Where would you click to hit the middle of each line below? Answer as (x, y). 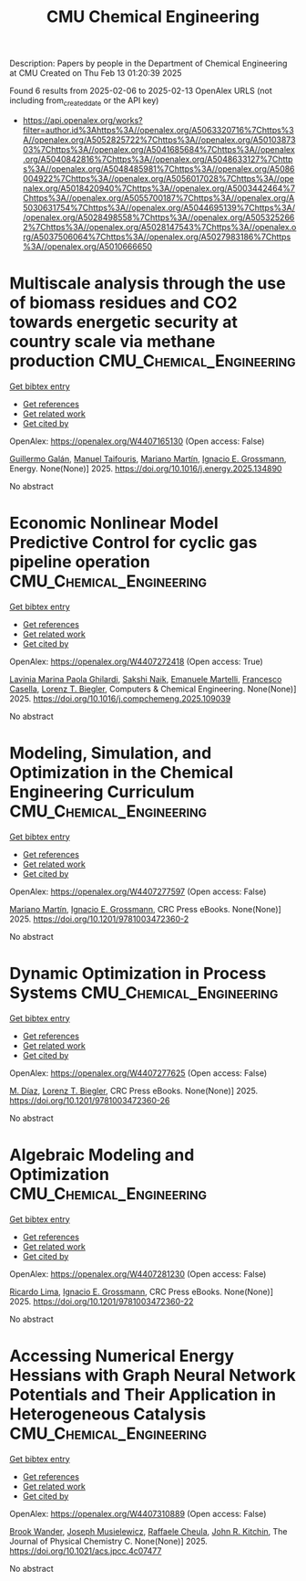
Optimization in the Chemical (122, 773)
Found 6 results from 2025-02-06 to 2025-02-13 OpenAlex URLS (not (141, 91)
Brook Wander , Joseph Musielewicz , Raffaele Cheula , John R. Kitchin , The (149, 1531)
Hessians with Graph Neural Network (153, 1375)
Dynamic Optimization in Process (138, 973)
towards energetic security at (124, 322)
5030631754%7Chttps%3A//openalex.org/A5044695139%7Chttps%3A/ (159, 207)
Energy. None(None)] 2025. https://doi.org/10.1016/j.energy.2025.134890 (146, 469)
